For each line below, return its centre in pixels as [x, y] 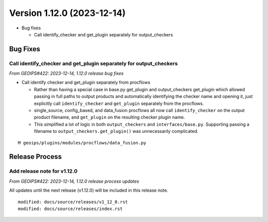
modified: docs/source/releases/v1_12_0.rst [73, 202]
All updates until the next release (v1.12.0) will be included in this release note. [89, 190]
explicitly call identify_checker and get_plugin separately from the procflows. [119, 103]
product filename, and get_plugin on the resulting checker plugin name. [109, 117]
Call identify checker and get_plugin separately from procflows [86, 83]
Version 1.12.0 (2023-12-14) [67, 13]
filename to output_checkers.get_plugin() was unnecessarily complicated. [116, 131]
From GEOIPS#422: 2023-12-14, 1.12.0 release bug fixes [67, 73]
